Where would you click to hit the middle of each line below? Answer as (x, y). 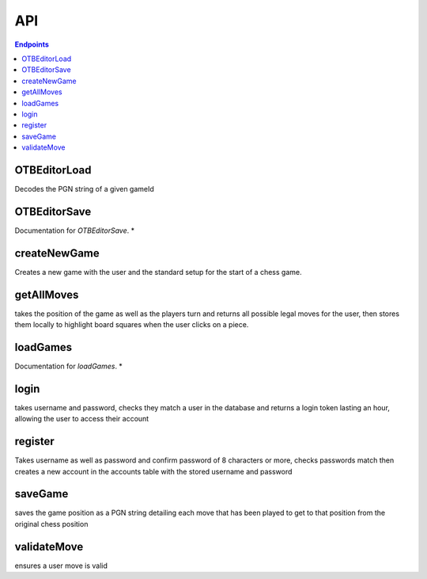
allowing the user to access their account (82, 419)
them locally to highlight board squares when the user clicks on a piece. (132, 325)
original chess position (51, 524)
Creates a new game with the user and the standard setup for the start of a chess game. (158, 272)
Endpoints (32, 44)
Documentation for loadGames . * (68, 366)
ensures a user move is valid (61, 566)
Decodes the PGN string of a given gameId (84, 189)
